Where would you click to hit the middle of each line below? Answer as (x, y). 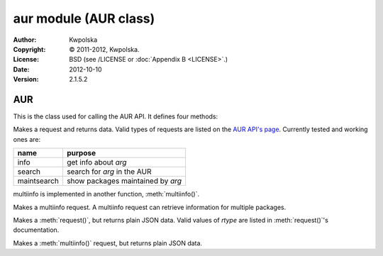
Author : (25, 40)
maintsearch (38, 181)
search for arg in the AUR (109, 172)
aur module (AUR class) (84, 18)
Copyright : (29, 49)
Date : (21, 69)
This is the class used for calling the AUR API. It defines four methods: (116, 116)
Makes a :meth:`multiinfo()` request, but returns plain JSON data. (107, 243)
